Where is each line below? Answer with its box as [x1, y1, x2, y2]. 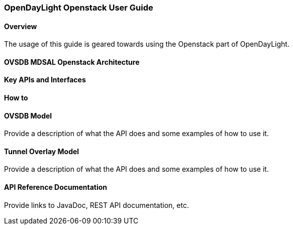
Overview [4, 22, 37, 31]
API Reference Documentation [4, 183, 108, 192]
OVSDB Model [4, 111, 52, 120]
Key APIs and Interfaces [4, 75, 86, 84]
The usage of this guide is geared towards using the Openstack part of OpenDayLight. [4, 40, 289, 49]
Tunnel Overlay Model [4, 147, 79, 156]
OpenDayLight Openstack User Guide [4, 3, 153, 13]
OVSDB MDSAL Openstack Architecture [4, 57, 140, 66]
